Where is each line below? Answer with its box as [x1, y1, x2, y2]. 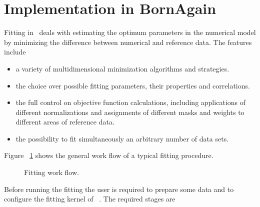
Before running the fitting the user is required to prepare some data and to [4, 183, 234, 194]
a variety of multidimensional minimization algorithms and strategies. [15, 63, 229, 73]
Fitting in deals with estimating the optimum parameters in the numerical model [4, 27, 256, 37]
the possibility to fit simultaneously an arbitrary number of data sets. [15, 133, 229, 143]
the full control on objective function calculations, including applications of [15, 97, 245, 107]
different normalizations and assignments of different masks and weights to [15, 106, 244, 117]
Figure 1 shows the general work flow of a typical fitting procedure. [4, 150, 213, 160]
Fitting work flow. [24, 167, 79, 177]
